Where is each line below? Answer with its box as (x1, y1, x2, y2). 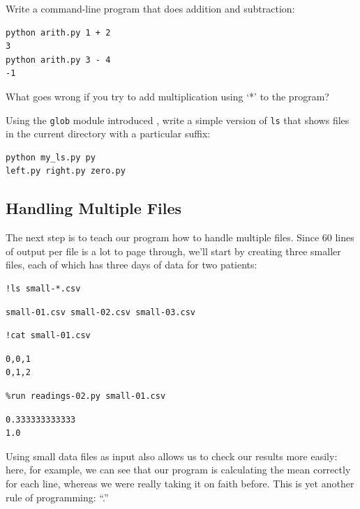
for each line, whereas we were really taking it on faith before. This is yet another (6, 476, 354, 490)
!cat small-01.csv (6, 331, 91, 341)
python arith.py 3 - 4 (6, 54, 111, 65)
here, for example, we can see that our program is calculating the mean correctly (6, 462, 351, 477)
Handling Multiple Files (6, 197, 181, 219)
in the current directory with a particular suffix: (6, 126, 211, 141)
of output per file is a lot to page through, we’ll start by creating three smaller (6, 243, 341, 258)
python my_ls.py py (6, 152, 96, 162)
